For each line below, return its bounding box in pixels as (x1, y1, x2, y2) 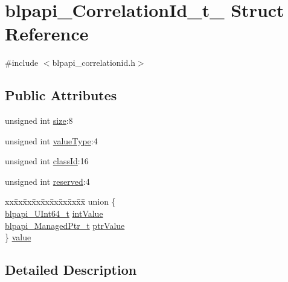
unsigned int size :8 (5, 114, 73, 127)
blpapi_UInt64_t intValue (5, 207, 103, 220)
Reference (5, 21, 89, 46)
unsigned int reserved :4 (5, 175, 90, 187)
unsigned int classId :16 (5, 155, 89, 167)
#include (5, 56, 39, 69)
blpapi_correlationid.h (52, 56, 135, 69)
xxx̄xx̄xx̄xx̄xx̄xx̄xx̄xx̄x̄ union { (5, 195, 116, 208)
